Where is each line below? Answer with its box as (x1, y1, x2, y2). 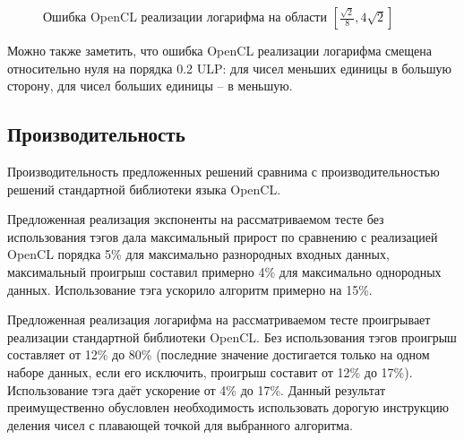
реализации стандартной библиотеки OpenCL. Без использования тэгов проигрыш (7, 327, 457, 346)
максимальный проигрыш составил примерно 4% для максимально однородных (7, 262, 442, 280)
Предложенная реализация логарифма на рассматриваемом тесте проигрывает (7, 310, 431, 329)
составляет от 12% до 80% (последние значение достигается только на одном (7, 345, 430, 364)
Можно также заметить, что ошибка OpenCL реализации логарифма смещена (7, 41, 433, 59)
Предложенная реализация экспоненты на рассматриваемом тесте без (7, 210, 384, 229)
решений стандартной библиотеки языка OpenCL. (7, 179, 281, 198)
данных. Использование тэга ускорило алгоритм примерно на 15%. (7, 280, 373, 298)
